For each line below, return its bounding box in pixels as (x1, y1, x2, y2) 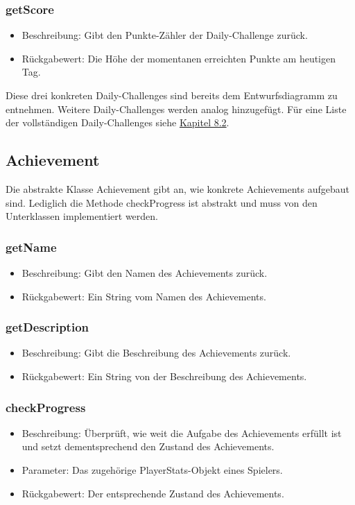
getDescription (6, 318, 89, 336)
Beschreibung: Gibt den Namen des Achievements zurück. (21, 265, 268, 280)
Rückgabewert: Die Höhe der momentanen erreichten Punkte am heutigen (21, 51, 336, 65)
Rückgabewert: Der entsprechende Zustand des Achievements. (21, 486, 284, 500)
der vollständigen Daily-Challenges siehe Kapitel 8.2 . (6, 115, 230, 130)
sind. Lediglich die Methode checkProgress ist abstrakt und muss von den (6, 195, 318, 209)
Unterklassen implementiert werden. (6, 209, 158, 223)
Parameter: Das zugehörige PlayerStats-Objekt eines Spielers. (21, 462, 283, 477)
